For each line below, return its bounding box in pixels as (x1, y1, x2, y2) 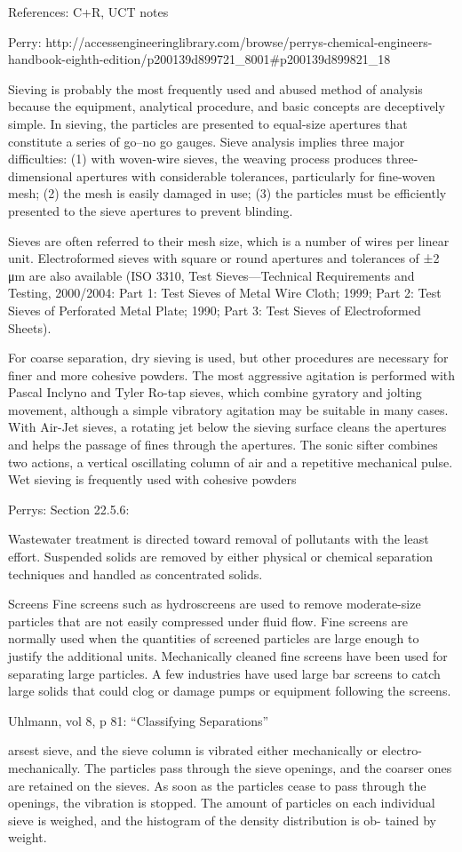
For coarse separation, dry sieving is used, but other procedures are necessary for (8, 348, 449, 367)
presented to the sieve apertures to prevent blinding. (8, 201, 293, 219)
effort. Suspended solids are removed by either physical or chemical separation (8, 547, 434, 566)
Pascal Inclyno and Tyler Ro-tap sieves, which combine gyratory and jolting (8, 383, 422, 402)
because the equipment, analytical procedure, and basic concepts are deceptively (8, 97, 445, 115)
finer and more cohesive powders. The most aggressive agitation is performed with (8, 365, 456, 384)
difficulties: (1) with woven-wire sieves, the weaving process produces (8, 149, 382, 168)
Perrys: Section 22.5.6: (8, 499, 130, 518)
